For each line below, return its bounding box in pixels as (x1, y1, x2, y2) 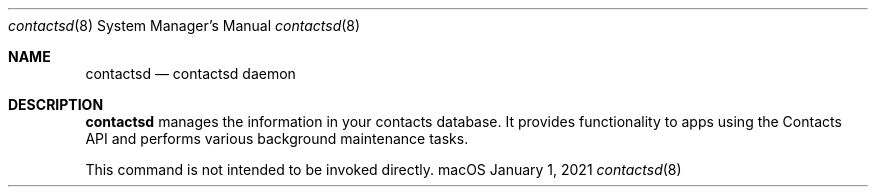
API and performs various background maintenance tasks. (85, 130, 469, 147)
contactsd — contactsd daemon (85, 65, 296, 82)
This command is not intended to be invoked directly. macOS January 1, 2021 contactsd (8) (85, 161, 682, 178)
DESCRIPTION (8, 96, 104, 113)
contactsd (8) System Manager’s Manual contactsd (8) (8, 17, 361, 34)
